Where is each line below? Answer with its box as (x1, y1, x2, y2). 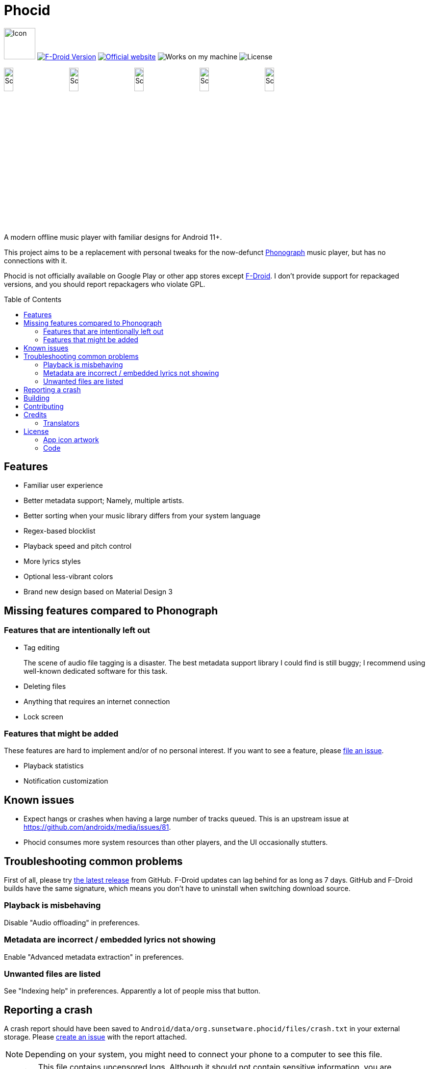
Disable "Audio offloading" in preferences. (4, 918, 140, 927)
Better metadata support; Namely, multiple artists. (24, 496, 184, 505)
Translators (43, 418, 79, 427)
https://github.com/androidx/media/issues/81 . (24, 823, 171, 832)
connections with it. (4, 256, 67, 265)
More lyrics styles (24, 557, 81, 566)
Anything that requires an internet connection (24, 697, 170, 706)
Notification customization (24, 777, 108, 786)
